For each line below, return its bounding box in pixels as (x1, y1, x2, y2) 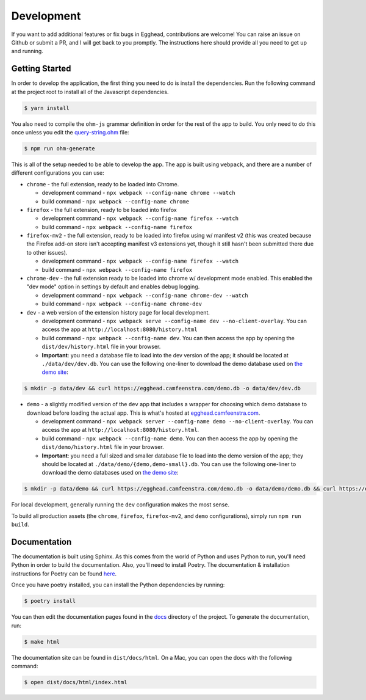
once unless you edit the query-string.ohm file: (11, 128, 129, 136)
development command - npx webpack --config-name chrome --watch (41, 189, 235, 197)
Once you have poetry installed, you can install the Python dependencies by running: (11, 581, 225, 589)
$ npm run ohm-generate (24, 145, 96, 152)
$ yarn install (24, 104, 70, 111)
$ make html (24, 638, 60, 645)
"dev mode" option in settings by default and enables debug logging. (26, 283, 200, 290)
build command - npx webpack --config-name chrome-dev (41, 300, 203, 308)
